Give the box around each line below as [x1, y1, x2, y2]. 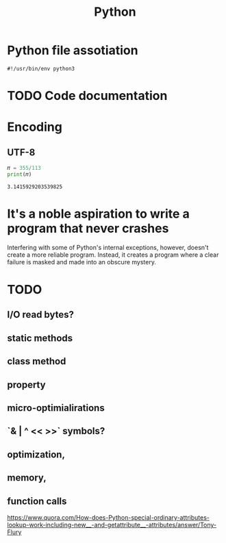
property [7, 379, 46, 390]
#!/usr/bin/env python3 [7, 65, 75, 72]
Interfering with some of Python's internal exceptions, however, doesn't [7, 243, 209, 251]
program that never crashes [7, 220, 169, 236]
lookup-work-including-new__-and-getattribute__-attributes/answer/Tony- [7, 520, 217, 529]
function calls [7, 495, 67, 507]
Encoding [7, 119, 63, 135]
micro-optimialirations [7, 402, 105, 414]
